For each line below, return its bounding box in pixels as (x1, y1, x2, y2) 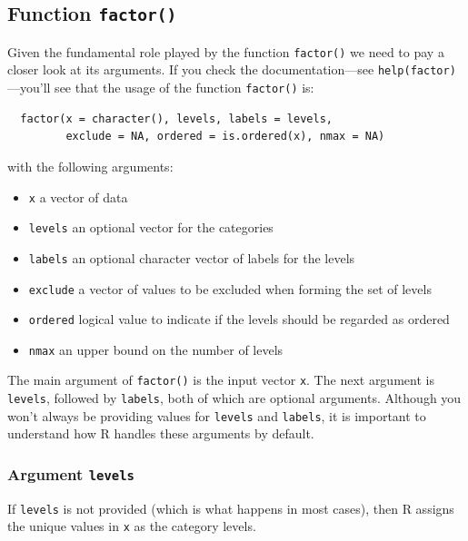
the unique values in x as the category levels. (7, 516, 256, 536)
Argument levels (7, 462, 134, 485)
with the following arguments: (7, 156, 174, 175)
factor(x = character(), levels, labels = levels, (20, 112, 333, 125)
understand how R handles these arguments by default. (7, 424, 314, 443)
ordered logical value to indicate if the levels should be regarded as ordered (28, 310, 450, 329)
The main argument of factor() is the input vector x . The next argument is (7, 370, 434, 389)
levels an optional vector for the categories (28, 218, 274, 237)
